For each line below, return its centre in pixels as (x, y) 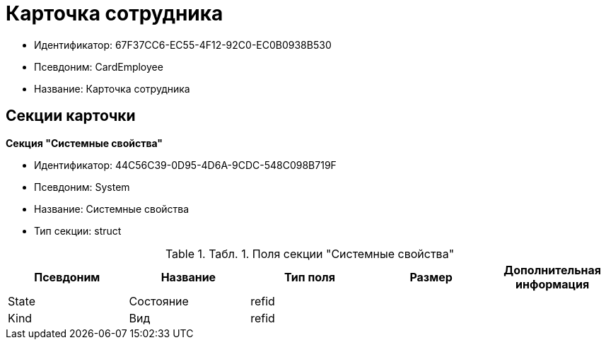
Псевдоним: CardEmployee (99, 66)
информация (553, 284)
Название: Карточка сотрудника (112, 88)
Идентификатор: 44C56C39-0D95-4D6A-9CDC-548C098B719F (185, 165)
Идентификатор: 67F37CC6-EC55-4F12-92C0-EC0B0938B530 (183, 45)
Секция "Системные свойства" (85, 143)
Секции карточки (71, 116)
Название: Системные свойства (112, 209)
